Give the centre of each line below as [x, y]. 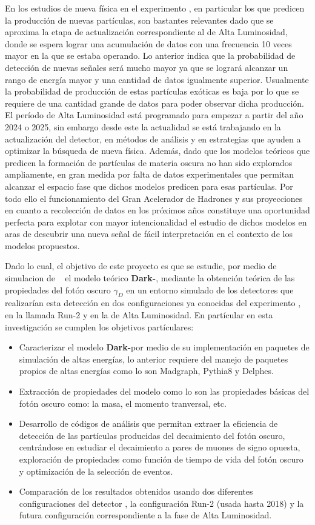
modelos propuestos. [42, 245]
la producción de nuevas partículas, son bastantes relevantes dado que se [139, 20]
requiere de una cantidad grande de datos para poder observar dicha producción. [155, 103]
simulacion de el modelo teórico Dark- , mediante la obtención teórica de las [150, 278]
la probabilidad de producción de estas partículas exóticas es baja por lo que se [152, 91]
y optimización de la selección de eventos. [96, 471]
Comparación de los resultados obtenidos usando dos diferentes [136, 491]
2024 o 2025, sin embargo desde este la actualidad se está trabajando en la [143, 126]
